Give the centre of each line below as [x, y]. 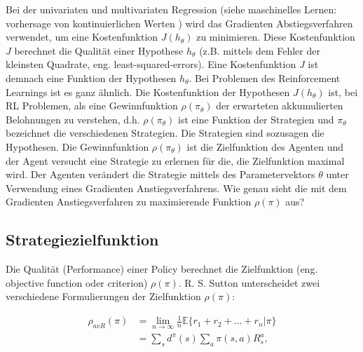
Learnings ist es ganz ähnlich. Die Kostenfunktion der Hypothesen [148, 92]
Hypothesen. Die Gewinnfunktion [77, 146]
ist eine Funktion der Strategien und [256, 119]
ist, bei [343, 92]
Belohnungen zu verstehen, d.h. [73, 119]
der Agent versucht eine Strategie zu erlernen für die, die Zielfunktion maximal [175, 160]
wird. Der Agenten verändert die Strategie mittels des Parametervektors [160, 174]
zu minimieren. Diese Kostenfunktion [276, 37]
